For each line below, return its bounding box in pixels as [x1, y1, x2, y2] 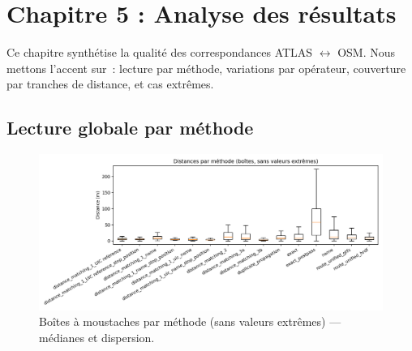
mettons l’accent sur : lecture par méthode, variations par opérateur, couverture [6, 59, 406, 76]
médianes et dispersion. [39, 328, 155, 345]
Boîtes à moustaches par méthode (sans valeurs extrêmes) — [39, 313, 341, 330]
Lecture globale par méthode [6, 115, 254, 140]
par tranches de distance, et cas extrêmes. [6, 75, 214, 92]
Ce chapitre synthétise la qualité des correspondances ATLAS [6, 44, 313, 61]
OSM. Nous [337, 44, 396, 61]
